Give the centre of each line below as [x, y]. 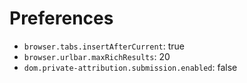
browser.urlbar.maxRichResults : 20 [97, 56]
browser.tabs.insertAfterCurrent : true [104, 46]
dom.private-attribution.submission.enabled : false [130, 67]
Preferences [61, 18]
